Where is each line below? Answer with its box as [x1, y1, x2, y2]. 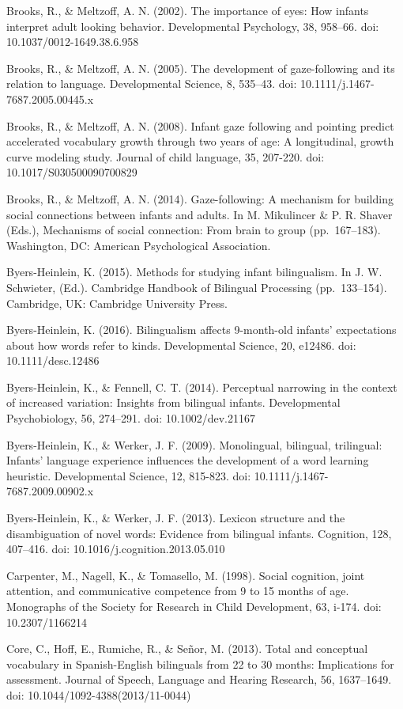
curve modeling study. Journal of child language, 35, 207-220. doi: [6, 148, 325, 165]
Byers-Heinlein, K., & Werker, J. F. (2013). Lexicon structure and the [6, 510, 345, 526]
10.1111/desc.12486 [6, 352, 100, 369]
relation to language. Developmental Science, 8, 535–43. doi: [6, 75, 297, 92]
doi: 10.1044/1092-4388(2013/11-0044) [6, 686, 191, 703]
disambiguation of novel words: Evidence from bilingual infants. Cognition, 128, [6, 525, 392, 541]
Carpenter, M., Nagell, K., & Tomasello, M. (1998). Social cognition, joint [6, 567, 365, 583]
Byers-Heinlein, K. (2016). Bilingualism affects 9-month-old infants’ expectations [6, 321, 397, 338]
